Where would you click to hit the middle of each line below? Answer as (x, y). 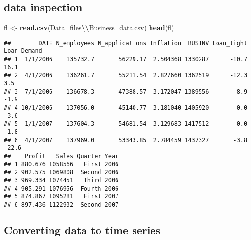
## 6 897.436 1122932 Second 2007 (61, 204)
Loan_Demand (23, 51)
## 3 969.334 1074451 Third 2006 (61, 180)
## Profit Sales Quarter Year (61, 156)
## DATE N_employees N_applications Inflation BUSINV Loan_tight (126, 43)
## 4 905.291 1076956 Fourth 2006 (61, 188)
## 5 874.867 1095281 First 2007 (61, 197)
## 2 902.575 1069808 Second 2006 (61, 172)
